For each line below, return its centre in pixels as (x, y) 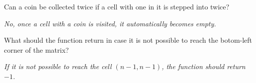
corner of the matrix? (37, 49)
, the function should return (204, 66)
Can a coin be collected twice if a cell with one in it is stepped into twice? (117, 6)
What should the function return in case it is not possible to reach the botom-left (128, 40)
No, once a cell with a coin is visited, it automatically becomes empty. (110, 23)
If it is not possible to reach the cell (58, 66)
